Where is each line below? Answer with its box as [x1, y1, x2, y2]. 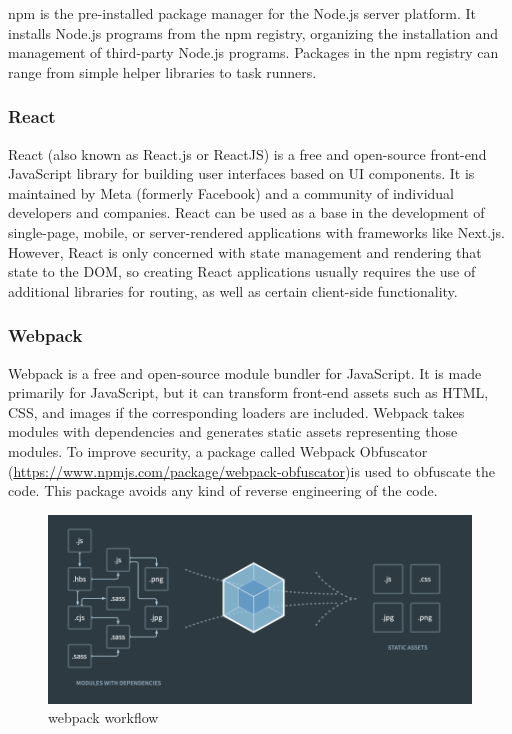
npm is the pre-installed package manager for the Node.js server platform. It [8, 3, 476, 23]
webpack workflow [48, 707, 159, 728]
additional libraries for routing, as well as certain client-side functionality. [8, 280, 458, 301]
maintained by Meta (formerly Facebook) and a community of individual [8, 182, 454, 203]
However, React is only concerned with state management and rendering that [8, 241, 482, 262]
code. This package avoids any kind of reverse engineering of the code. [8, 480, 438, 501]
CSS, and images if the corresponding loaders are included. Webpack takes [8, 401, 465, 422]
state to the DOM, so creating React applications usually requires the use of [8, 261, 476, 282]
